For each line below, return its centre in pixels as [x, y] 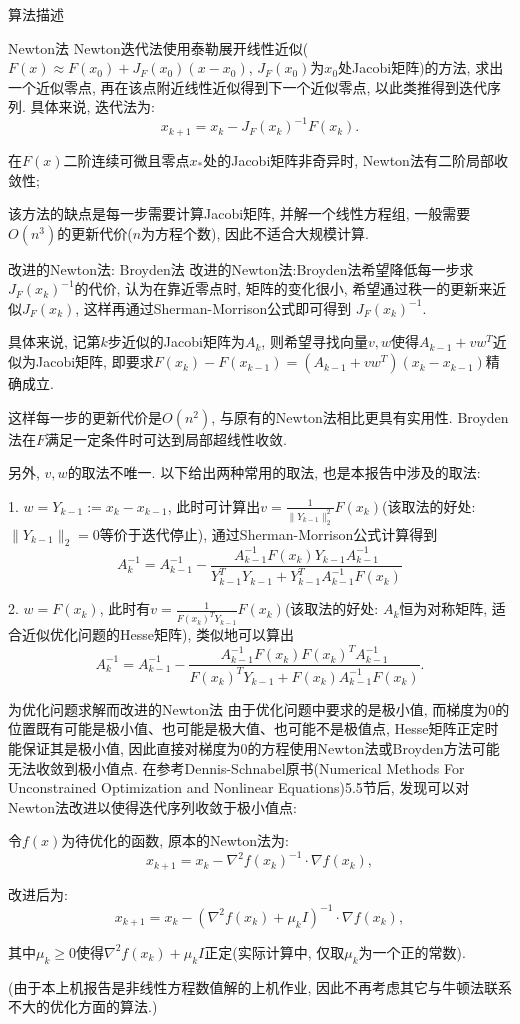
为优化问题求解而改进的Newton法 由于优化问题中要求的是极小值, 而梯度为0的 [259, 708]
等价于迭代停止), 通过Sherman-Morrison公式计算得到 [268, 533]
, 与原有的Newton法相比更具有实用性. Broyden [360, 416]
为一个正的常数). [412, 951]
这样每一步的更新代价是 [85, 416]
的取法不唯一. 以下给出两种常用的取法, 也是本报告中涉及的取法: [274, 472]
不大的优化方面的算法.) [83, 1006]
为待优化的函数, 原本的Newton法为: [175, 840]
